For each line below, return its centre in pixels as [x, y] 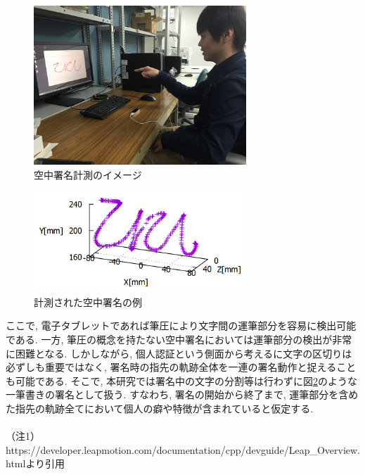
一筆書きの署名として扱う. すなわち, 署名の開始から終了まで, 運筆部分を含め [182, 394]
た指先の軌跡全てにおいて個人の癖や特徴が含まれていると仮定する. [160, 408]
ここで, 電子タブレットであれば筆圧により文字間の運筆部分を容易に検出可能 [181, 325]
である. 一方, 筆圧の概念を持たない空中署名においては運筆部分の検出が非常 [179, 339]
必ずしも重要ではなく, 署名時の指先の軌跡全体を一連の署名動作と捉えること [181, 367]
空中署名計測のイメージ [88, 174]
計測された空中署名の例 [88, 302]
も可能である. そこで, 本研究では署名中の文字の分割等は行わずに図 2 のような [181, 380]
